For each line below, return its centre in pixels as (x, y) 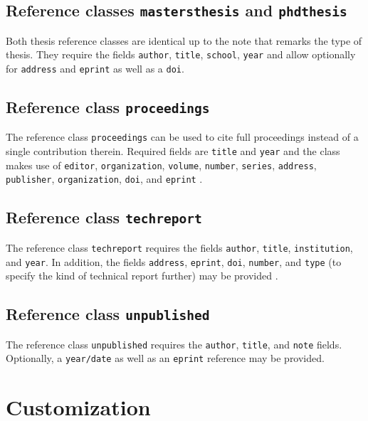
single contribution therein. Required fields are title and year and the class (173, 151)
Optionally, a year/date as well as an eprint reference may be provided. (165, 358)
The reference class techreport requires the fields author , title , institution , (179, 247)
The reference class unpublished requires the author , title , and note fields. (174, 344)
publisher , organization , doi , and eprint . (104, 179)
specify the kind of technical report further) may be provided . (142, 276)
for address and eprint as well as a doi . (95, 69)
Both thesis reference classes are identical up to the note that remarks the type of (184, 40)
